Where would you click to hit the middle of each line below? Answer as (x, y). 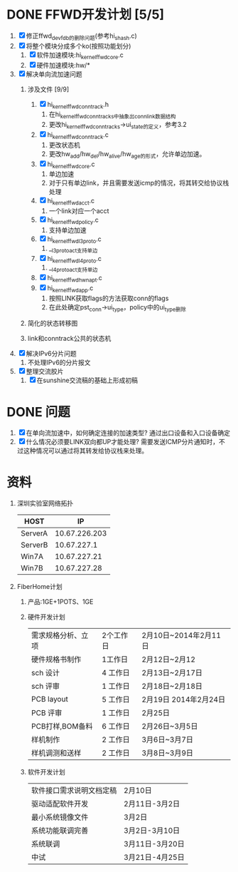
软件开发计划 (46, 772)
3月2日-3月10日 (152, 831)
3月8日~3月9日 (167, 753)
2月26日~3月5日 (169, 727)
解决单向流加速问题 (54, 74)
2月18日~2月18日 (172, 687)
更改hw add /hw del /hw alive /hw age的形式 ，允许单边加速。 (127, 154)
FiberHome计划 (39, 587)
